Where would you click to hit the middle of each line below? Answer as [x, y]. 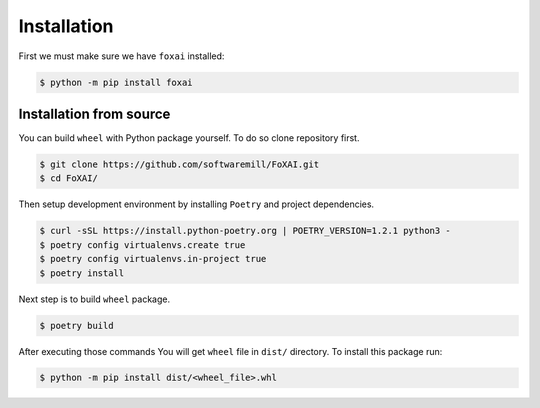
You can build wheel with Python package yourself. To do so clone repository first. [189, 138]
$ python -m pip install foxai [116, 82]
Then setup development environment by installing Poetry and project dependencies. [196, 204]
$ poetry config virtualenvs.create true [142, 244]
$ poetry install [82, 273]
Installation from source [94, 113]
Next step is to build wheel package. [94, 299]
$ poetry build [76, 325]
